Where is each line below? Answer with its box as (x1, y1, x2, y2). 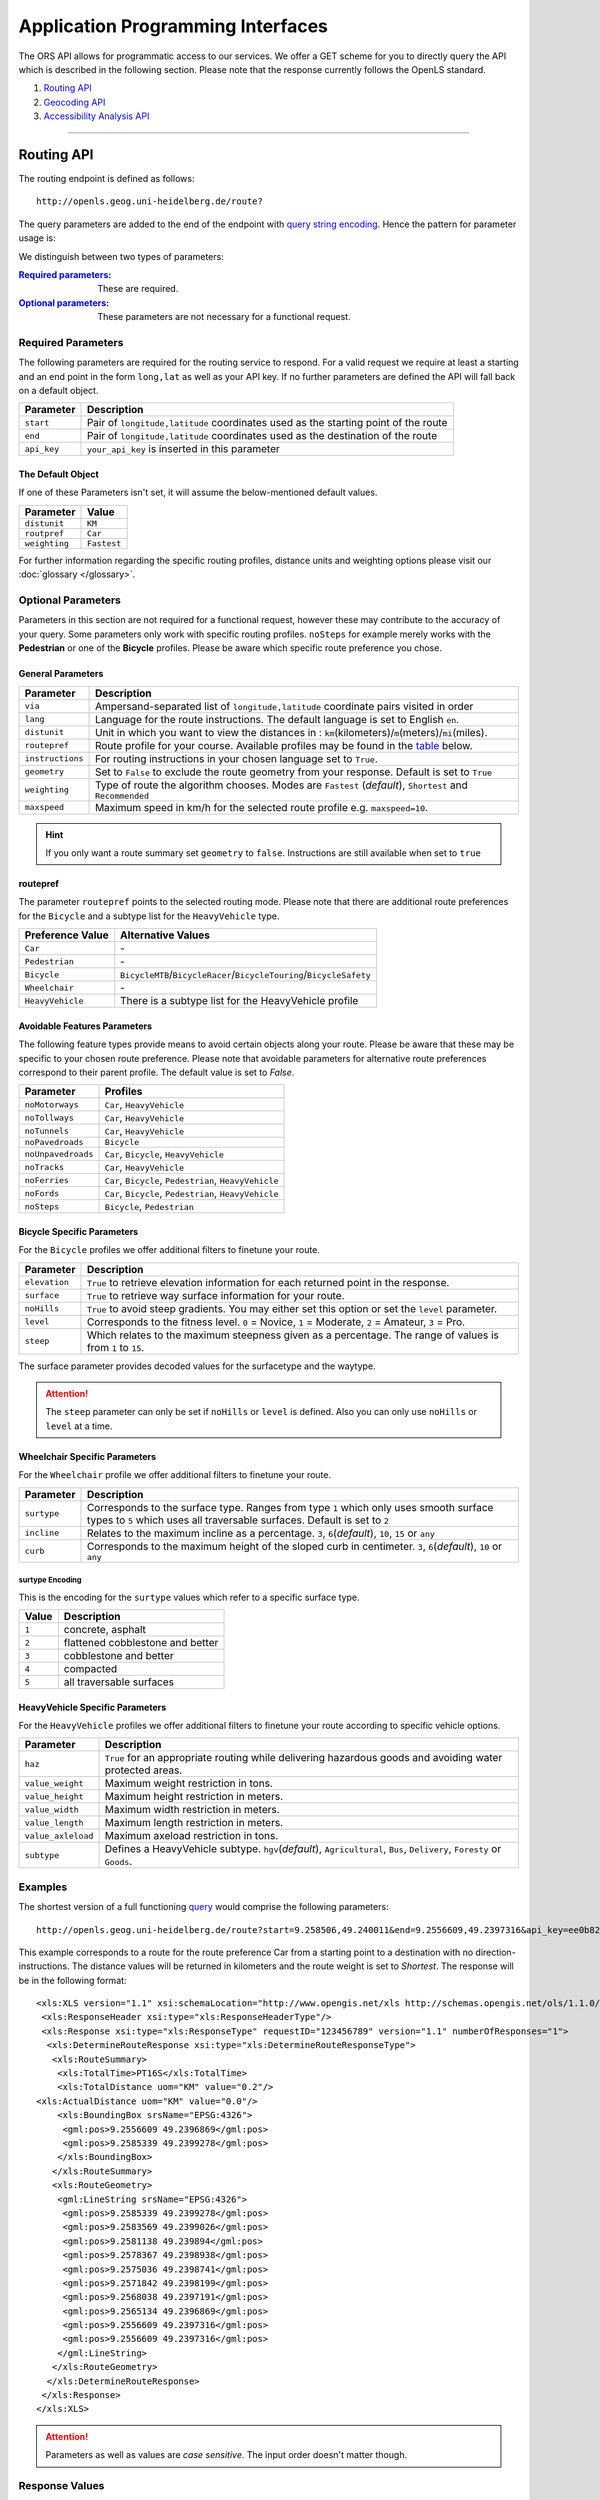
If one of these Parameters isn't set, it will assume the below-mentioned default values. (18, 486, 378, 499)
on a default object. (18, 385, 99, 397)
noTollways (24, 1112, 75, 1123)
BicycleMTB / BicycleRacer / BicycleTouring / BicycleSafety (120, 968, 372, 982)
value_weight (24, 1778, 84, 1789)
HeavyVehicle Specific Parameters (18, 1701, 167, 1713)
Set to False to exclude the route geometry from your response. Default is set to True (95, 765, 493, 779)
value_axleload (24, 1830, 94, 1841)
